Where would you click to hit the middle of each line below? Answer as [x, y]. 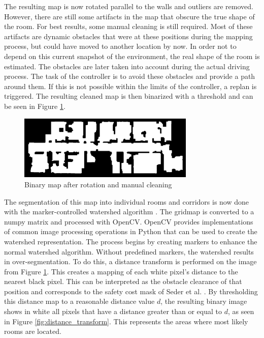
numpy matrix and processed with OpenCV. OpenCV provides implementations [129, 221]
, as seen [241, 311]
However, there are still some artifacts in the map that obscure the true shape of [129, 16]
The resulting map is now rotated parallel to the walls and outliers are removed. [129, 6]
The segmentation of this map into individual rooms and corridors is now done [127, 201]
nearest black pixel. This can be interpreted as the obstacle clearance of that [123, 281]
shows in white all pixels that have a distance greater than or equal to [113, 311]
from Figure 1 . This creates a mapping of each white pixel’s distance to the [121, 271]
